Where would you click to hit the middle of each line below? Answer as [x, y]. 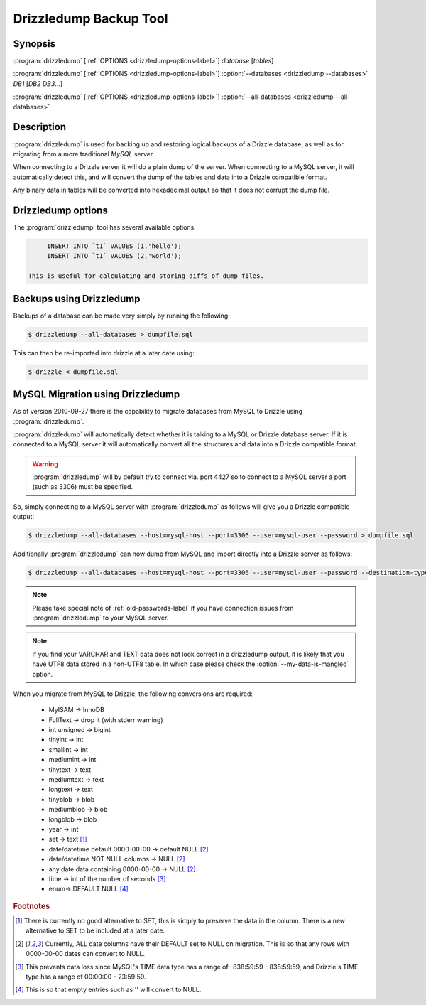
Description [40, 127]
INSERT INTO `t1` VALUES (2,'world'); [114, 256]
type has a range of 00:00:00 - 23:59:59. [86, 977]
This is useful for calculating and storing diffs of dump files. [146, 276]
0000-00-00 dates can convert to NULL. [86, 954]
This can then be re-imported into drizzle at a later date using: [104, 353]
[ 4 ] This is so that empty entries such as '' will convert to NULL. [108, 990]
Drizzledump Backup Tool [91, 18]
